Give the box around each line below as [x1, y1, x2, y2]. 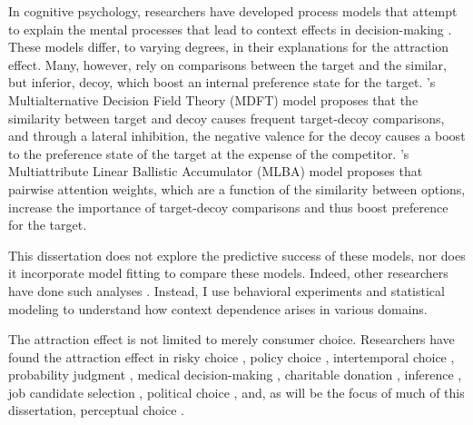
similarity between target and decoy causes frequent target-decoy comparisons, [8, 108, 445, 127]
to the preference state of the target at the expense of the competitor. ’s [8, 143, 409, 163]
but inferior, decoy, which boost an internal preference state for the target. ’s [8, 73, 436, 92]
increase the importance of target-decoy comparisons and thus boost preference [8, 197, 448, 216]
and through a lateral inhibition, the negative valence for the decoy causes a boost [8, 126, 466, 145]
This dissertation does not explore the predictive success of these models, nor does [8, 245, 466, 264]
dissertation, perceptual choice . [8, 400, 184, 420]
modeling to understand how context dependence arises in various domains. [8, 299, 428, 318]
